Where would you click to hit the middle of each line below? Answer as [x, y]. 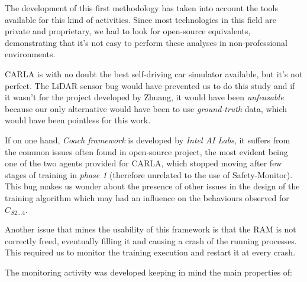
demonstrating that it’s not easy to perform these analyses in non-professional [146, 42]
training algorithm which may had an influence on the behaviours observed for [147, 197]
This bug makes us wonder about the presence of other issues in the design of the [152, 186]
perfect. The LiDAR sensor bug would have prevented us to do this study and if [150, 85]
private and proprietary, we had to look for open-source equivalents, [128, 31]
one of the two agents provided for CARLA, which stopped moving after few [143, 163]
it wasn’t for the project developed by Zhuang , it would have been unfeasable [144, 97]
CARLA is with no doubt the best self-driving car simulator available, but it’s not [154, 73]
